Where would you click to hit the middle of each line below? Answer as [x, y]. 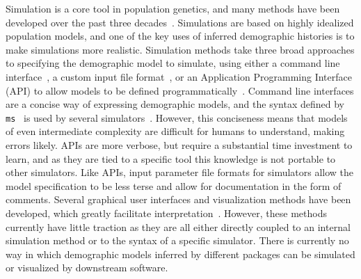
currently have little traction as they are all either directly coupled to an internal [178, 226]
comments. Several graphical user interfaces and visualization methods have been [178, 199]
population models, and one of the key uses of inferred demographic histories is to [180, 36]
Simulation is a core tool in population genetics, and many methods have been [173, 8]
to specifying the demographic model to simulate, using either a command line [173, 63]
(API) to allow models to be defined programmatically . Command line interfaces [180, 90]
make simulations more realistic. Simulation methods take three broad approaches [180, 49]
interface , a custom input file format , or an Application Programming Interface [179, 76]
